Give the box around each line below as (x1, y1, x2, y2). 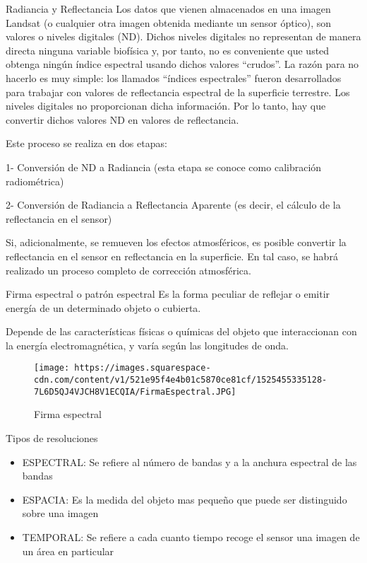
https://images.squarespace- (74, 363, 211, 373)
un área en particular (22, 543, 114, 558)
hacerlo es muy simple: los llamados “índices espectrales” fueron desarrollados (6, 70, 342, 85)
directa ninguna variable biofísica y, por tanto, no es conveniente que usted (6, 42, 330, 57)
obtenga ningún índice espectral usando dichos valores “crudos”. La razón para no (6, 57, 359, 71)
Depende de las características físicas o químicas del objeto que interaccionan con (6, 324, 357, 339)
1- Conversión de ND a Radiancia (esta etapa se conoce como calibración (6, 159, 322, 174)
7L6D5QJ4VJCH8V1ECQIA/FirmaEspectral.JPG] (34, 386, 236, 397)
